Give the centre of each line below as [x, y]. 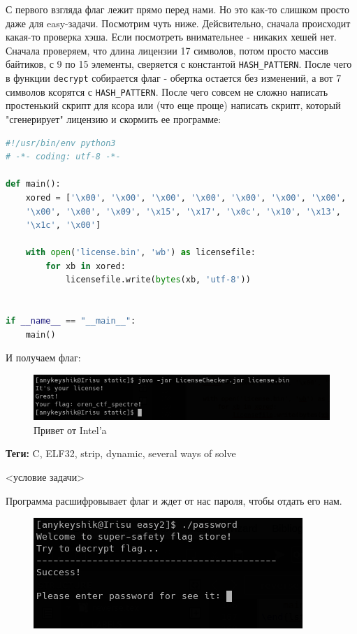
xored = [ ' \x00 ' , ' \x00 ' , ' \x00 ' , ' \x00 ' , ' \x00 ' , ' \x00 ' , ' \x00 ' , [186, 197]
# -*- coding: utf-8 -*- [63, 157]
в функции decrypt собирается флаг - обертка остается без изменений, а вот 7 [174, 78]
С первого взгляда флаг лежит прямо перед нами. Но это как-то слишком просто [177, 9]
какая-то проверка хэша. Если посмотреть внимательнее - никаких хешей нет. [171, 37]
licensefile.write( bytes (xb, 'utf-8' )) [158, 280]
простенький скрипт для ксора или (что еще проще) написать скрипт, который [173, 105]
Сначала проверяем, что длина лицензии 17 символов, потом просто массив [167, 50]
